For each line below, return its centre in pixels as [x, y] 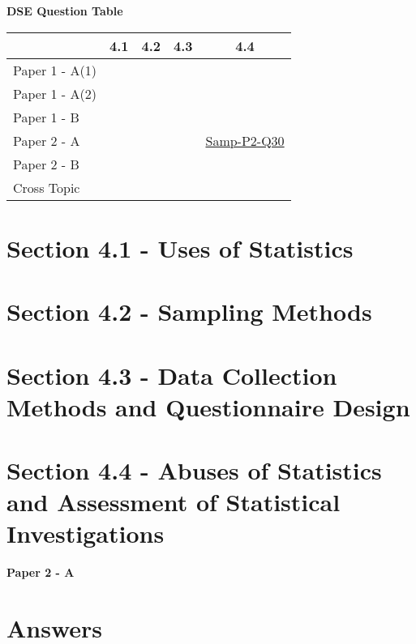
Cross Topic [47, 187]
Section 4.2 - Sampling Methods [189, 311]
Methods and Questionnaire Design [208, 406]
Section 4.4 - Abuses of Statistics [194, 470]
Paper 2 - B [46, 164]
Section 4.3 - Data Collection [172, 375]
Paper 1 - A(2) [55, 93]
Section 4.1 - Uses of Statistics [180, 247]
